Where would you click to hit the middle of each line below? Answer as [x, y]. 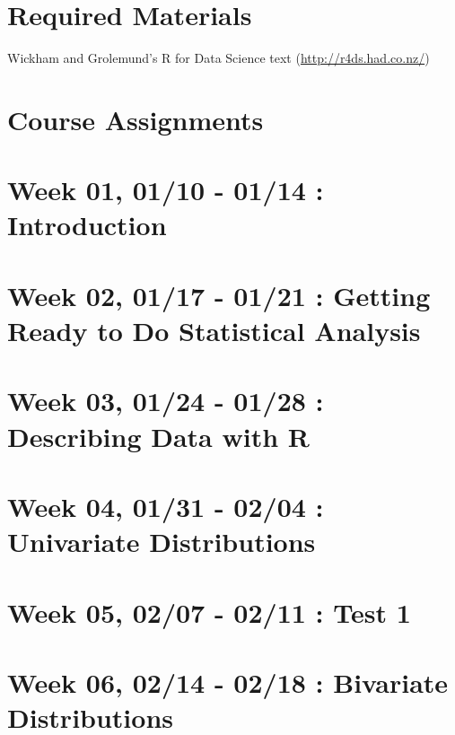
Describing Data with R [158, 436]
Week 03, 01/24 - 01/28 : [166, 401]
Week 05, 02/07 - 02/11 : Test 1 [209, 612]
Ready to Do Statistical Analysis [214, 331]
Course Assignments [136, 119]
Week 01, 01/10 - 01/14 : [166, 190]
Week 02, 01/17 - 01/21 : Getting [219, 295]
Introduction [87, 225]
